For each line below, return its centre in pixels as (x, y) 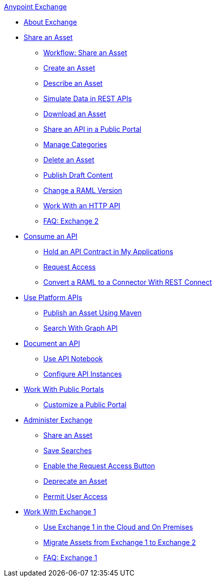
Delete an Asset (69, 160)
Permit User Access (76, 496)
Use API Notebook (73, 359)
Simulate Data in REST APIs (88, 98)
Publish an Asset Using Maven (93, 313)
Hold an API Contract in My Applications (108, 252)
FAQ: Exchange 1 (70, 558)
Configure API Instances (83, 374)
